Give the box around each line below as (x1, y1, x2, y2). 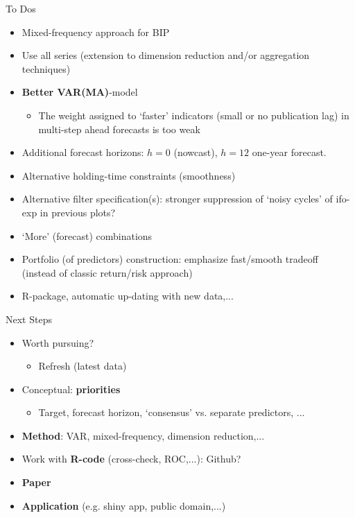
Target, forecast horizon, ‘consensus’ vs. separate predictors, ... (38, 405, 305, 420)
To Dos (6, 1, 36, 15)
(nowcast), (173, 145, 218, 159)
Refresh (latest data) (38, 359, 127, 373)
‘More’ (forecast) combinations (21, 228, 153, 243)
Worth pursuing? (21, 335, 94, 349)
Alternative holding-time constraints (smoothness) (21, 168, 236, 182)
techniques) (21, 61, 71, 76)
